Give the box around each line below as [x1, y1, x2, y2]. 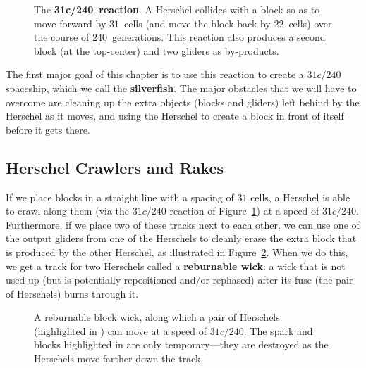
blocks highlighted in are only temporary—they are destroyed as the [34, 337, 329, 352]
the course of [34, 30, 90, 44]
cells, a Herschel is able [250, 189, 350, 204]
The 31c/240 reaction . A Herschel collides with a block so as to [34, 2, 320, 16]
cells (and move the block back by [124, 15, 271, 30]
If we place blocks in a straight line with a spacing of [6, 189, 234, 204]
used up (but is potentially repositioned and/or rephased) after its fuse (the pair [6, 272, 353, 287]
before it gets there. [6, 122, 90, 137]
